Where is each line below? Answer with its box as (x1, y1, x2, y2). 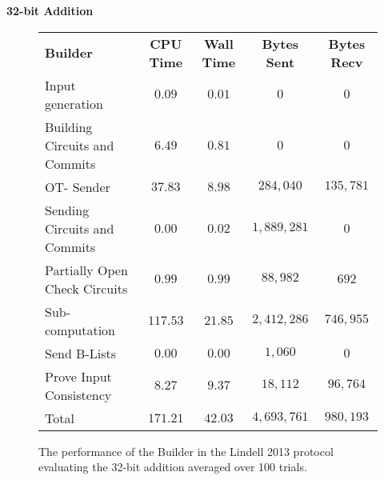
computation (45, 320, 116, 339)
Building (45, 117, 93, 136)
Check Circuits (45, 278, 128, 298)
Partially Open (45, 260, 128, 279)
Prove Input (45, 366, 112, 386)
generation (45, 94, 103, 113)
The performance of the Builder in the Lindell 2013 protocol (38, 442, 334, 459)
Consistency (45, 385, 112, 404)
